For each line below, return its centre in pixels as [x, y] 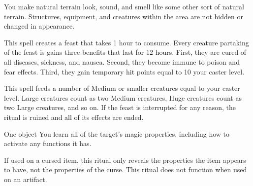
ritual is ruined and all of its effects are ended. [74, 117]
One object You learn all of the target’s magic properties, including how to [117, 133]
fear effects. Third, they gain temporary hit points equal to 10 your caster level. [124, 71]
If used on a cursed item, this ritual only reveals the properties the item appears [125, 160]
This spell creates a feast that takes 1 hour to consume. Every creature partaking [126, 42]
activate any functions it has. [48, 143]
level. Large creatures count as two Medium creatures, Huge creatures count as [123, 97]
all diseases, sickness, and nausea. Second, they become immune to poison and [122, 61]
